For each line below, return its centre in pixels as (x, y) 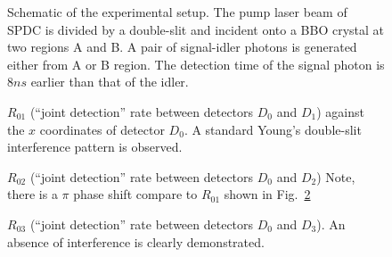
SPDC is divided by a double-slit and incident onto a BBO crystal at (196, 29)
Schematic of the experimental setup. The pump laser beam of (177, 12)
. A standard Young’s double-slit (273, 129)
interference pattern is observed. (95, 147)
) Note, (336, 176)
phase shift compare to (135, 194)
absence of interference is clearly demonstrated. (136, 241)
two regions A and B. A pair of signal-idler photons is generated (182, 47)
